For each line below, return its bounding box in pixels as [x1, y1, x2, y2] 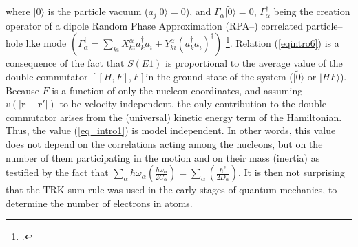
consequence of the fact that [6, 56, 125, 70]
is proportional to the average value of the [165, 56, 343, 70]
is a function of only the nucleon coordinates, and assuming [52, 83, 303, 97]
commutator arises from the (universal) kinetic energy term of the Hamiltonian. [6, 109, 342, 124]
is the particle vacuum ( [48, 4, 149, 19]
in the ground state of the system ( [145, 69, 293, 84]
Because [6, 83, 39, 97]
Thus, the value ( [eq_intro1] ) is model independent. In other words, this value [6, 123, 336, 138]
